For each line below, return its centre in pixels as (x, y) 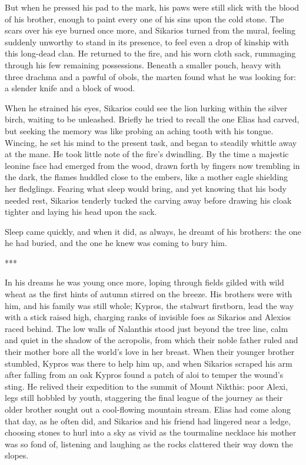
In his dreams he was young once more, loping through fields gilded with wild (144, 282)
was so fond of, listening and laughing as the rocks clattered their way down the (149, 444)
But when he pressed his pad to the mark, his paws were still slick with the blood (152, 7)
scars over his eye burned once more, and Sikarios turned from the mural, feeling (150, 30)
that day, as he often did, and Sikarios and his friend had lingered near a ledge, (148, 421)
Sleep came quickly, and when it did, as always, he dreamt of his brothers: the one (153, 231)
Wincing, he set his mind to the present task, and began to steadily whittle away (151, 142)
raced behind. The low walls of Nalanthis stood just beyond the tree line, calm (147, 328)
